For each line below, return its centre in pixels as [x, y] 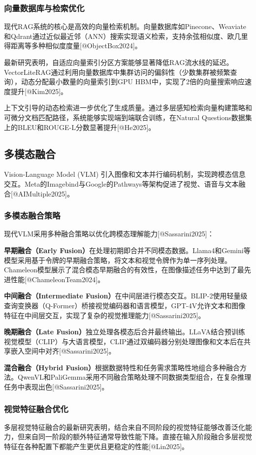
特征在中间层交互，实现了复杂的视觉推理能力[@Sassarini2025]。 [105, 315]
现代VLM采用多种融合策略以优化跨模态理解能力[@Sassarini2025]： [109, 234]
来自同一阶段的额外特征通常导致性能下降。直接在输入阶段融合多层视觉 [138, 437]
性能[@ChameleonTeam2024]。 [58, 279]
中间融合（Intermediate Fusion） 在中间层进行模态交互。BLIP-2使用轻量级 [126, 296]
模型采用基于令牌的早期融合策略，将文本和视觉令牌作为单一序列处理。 [118, 260]
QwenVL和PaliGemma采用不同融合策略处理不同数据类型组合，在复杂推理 [134, 377]
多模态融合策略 [32, 215]
